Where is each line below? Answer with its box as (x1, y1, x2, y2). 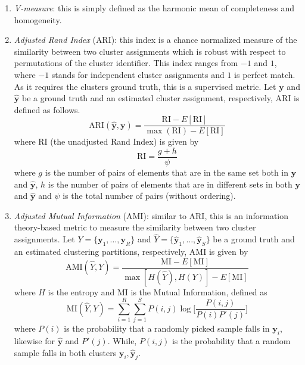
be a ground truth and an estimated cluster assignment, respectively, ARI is (21, 92, 300, 104)
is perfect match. (234, 68, 295, 80)
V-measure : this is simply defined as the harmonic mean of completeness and (14, 2, 295, 14)
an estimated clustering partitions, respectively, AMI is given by (14, 245, 248, 258)
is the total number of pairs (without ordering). (63, 189, 236, 202)
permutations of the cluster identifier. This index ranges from (14, 57, 238, 69)
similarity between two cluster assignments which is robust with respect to (14, 45, 286, 57)
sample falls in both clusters (14, 346, 117, 358)
